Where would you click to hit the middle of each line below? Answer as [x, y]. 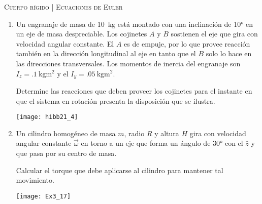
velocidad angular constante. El [65, 43]
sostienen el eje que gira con [214, 34]
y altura [167, 133]
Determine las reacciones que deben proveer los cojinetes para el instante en [134, 91]
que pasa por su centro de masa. [66, 153]
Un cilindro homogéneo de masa [66, 133]
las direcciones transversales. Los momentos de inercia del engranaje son [128, 63]
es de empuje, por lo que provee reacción [187, 43]
